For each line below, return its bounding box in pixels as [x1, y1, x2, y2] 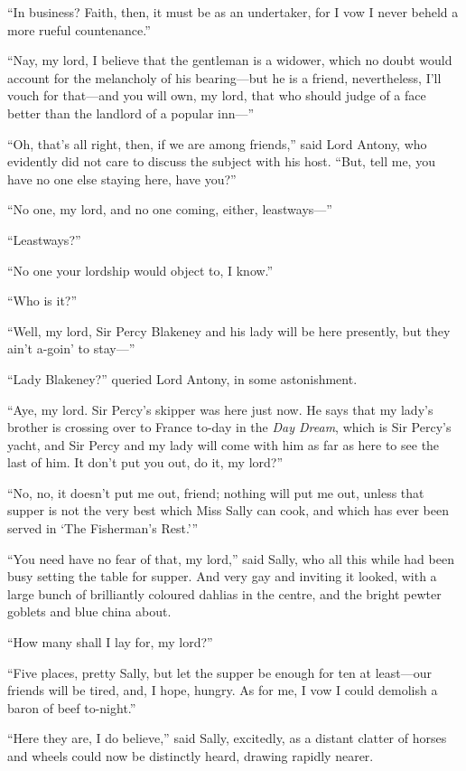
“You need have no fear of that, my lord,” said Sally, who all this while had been [7, 549, 454, 568]
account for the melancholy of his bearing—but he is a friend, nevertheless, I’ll [7, 68, 442, 87]
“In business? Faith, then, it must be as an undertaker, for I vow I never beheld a [7, 3, 459, 21]
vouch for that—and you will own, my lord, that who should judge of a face [7, 86, 426, 105]
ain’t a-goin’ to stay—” [7, 339, 135, 358]
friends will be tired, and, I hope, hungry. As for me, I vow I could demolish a [7, 681, 438, 700]
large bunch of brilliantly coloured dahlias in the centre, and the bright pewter [7, 584, 442, 603]
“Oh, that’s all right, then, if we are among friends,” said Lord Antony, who [7, 134, 427, 153]
